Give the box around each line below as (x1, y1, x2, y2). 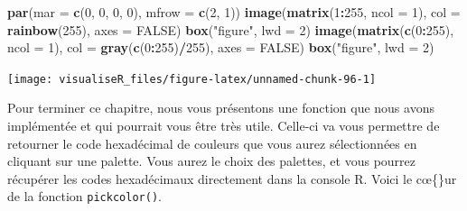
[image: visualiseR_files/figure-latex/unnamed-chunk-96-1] (7, 72, 377, 86)
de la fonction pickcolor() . (7, 187, 162, 206)
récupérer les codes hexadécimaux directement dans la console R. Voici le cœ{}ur (7, 169, 457, 188)
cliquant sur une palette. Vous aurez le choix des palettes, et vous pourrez (7, 151, 416, 170)
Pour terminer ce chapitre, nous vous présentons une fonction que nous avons (7, 98, 434, 117)
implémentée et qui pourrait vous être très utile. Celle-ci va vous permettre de (7, 116, 440, 135)
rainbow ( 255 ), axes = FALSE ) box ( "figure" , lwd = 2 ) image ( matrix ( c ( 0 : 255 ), (7, 20, 454, 39)
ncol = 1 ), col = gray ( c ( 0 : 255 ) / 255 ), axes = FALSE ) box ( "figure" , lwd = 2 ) (7, 38, 434, 57)
